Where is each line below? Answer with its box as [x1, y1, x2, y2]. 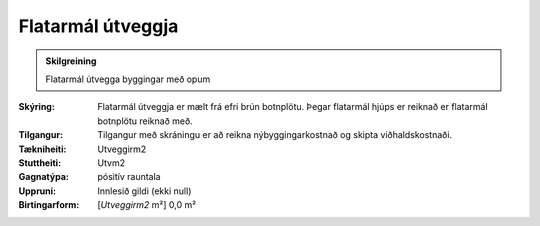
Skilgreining [45, 55, 97, 67]
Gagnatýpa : [18, 171, 69, 183]
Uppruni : [18, 185, 57, 197]
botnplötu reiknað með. [97, 115, 194, 127]
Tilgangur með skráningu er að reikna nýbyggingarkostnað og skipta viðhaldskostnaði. [97, 129, 453, 141]
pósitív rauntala [97, 171, 161, 183]
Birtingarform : [18, 199, 80, 211]
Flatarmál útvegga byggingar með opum [45, 73, 211, 85]
